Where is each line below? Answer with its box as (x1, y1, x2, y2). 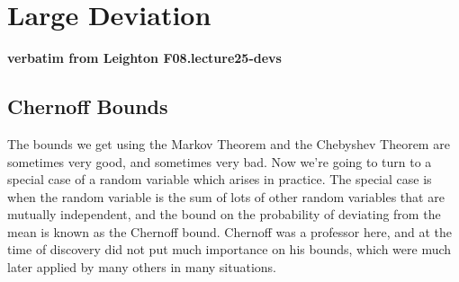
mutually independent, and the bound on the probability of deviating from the (7, 205, 441, 224)
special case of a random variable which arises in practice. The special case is (7, 170, 432, 189)
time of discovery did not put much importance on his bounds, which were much (7, 240, 452, 259)
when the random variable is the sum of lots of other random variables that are (7, 187, 445, 206)
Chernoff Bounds (7, 93, 168, 120)
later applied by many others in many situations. (7, 258, 276, 277)
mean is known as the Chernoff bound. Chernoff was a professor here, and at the (7, 222, 453, 241)
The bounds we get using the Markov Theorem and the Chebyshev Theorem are (7, 134, 450, 153)
